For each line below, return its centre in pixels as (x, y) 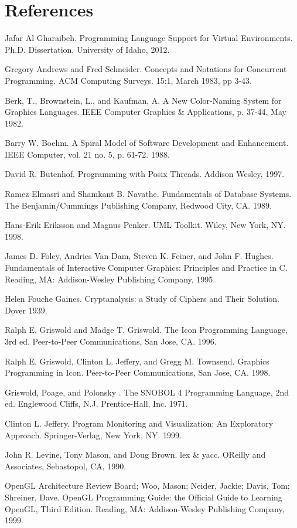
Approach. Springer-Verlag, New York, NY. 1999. (93, 435)
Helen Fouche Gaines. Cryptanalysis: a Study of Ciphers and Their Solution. (142, 299)
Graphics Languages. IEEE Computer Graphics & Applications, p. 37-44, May (146, 112)
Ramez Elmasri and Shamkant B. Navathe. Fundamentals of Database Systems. (148, 194)
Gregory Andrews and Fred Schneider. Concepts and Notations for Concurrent (146, 69)
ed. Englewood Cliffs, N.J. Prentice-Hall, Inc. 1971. (96, 403)
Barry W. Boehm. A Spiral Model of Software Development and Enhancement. (147, 143)
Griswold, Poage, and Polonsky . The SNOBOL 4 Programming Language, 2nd (147, 392)
